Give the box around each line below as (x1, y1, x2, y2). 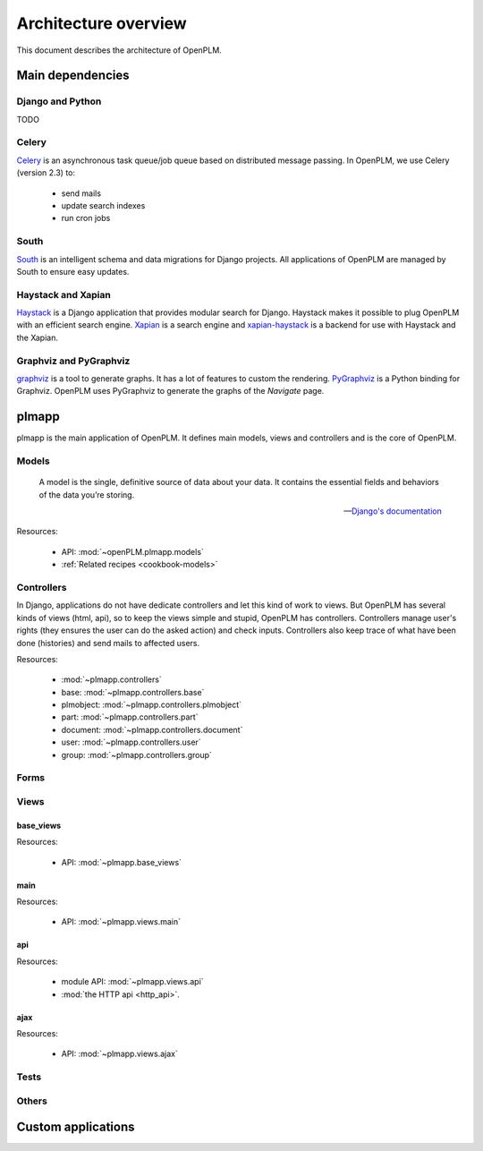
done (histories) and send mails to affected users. (16, 637, 200, 648)
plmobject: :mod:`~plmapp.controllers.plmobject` (61, 699, 241, 711)
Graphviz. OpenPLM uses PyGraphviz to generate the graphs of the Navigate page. (16, 386, 325, 396)
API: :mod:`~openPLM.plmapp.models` (61, 546, 205, 557)
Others (16, 1095, 48, 1107)
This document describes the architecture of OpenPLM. (16, 45, 223, 55)
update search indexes (61, 200, 146, 211)
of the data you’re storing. (38, 489, 135, 500)
